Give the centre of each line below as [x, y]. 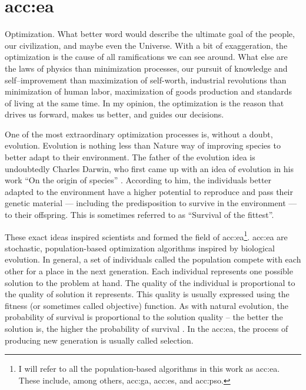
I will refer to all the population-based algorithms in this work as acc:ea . [149, 369]
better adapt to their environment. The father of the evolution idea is [130, 157]
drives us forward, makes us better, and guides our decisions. [114, 114]
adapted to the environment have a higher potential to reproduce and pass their [149, 191]
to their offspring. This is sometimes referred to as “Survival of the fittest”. [139, 215]
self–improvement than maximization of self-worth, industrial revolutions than [146, 80]
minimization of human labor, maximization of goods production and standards [149, 91]
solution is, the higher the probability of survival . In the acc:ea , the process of [147, 329]
